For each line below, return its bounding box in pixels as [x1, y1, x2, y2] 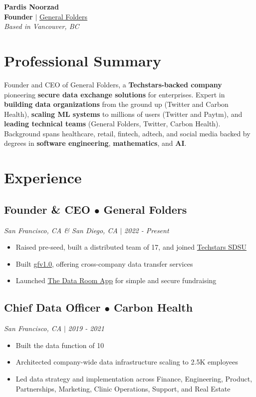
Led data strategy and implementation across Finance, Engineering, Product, [15, 374, 253, 384]
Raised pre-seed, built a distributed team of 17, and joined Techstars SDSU [15, 242, 247, 252]
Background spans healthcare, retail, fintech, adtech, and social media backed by [4, 128, 251, 138]
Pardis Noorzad [4, 1, 59, 11]
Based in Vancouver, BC [4, 21, 79, 31]
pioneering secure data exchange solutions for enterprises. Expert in [4, 89, 225, 99]
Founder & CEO [4, 201, 90, 217]
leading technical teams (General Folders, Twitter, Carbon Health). [4, 118, 221, 129]
